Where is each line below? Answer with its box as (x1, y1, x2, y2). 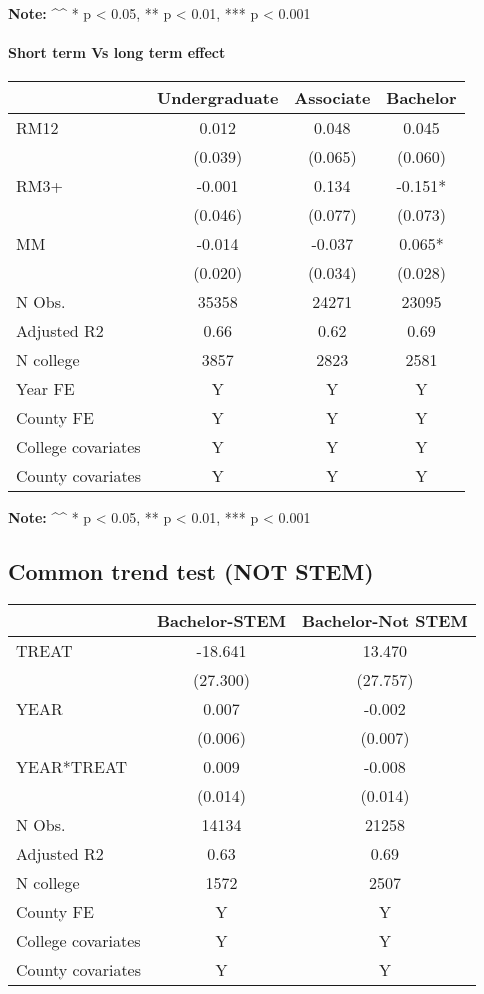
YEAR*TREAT (16, 755, 128, 779)
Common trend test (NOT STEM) (8, 556, 374, 587)
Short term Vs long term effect (8, 42, 226, 63)
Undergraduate (157, 86, 279, 110)
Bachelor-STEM (157, 609, 286, 633)
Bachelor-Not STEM (301, 609, 468, 633)
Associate (294, 86, 371, 110)
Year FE (16, 377, 75, 401)
